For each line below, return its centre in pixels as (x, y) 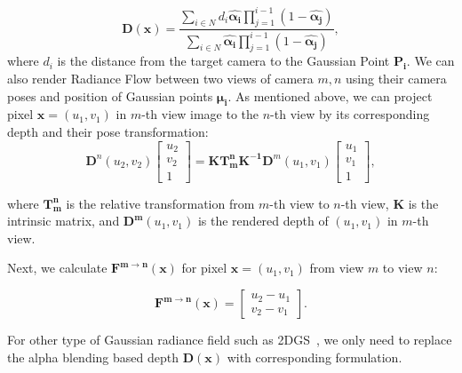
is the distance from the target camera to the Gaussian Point (223, 61)
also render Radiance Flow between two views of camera (160, 79)
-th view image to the (200, 114)
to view (402, 268)
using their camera (396, 79)
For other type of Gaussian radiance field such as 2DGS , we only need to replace (230, 340)
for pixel (204, 268)
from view (337, 268)
